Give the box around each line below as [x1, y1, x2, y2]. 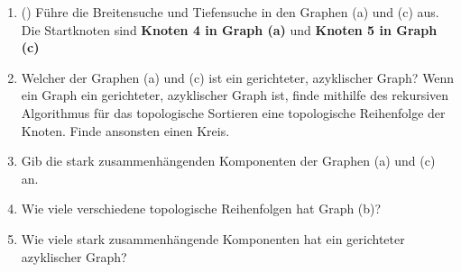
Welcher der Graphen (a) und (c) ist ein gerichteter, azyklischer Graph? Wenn [21, 68, 455, 86]
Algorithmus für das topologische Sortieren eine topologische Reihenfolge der [21, 103, 446, 122]
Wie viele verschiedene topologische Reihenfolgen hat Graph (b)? [21, 199, 382, 218]
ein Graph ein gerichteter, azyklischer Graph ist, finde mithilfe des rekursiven [21, 86, 449, 104]
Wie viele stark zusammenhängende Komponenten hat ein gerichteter [21, 229, 405, 248]
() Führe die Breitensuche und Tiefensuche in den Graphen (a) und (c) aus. [21, 3, 439, 21]
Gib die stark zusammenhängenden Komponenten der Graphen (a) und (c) [21, 151, 436, 170]
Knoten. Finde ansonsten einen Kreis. [21, 121, 230, 140]
